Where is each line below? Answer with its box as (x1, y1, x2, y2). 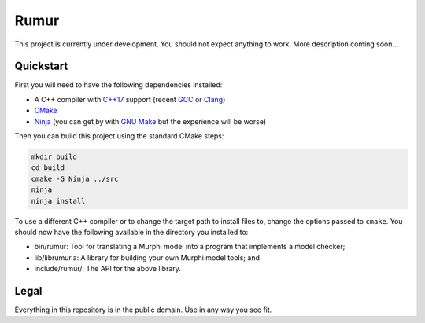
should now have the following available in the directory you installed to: (14, 227, 249, 237)
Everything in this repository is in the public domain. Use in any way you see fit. (14, 305, 272, 314)
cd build (31, 163, 65, 172)
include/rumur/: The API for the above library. (34, 264, 181, 273)
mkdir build (31, 152, 78, 161)
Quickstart (14, 60, 68, 73)
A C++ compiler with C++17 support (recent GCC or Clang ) (34, 94, 226, 104)
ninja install (31, 196, 86, 205)
